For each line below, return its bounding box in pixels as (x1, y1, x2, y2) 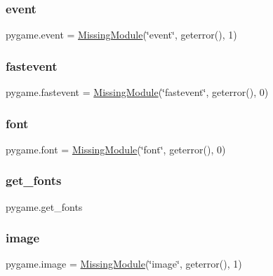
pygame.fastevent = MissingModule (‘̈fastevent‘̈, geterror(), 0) (6, 85, 269, 99)
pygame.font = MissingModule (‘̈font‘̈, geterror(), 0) (6, 142, 226, 156)
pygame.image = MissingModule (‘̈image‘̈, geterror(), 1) (6, 256, 242, 271)
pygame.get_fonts (6, 199, 83, 214)
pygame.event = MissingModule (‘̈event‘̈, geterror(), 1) (6, 27, 237, 42)
